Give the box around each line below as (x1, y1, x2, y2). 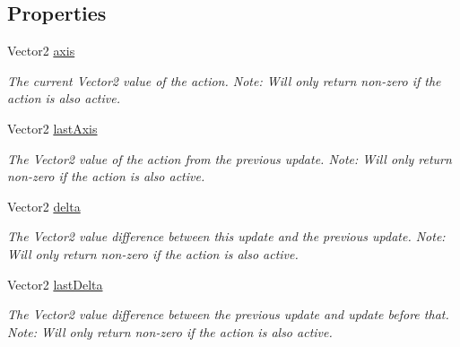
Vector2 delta (7, 196, 81, 215)
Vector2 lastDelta (7, 274, 103, 293)
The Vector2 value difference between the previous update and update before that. (7, 305, 449, 324)
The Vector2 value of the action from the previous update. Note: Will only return (7, 149, 452, 168)
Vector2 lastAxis (7, 118, 98, 137)
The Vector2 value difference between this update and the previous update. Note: (7, 227, 446, 246)
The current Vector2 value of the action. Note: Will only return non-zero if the (7, 71, 441, 90)
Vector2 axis (7, 41, 75, 60)
